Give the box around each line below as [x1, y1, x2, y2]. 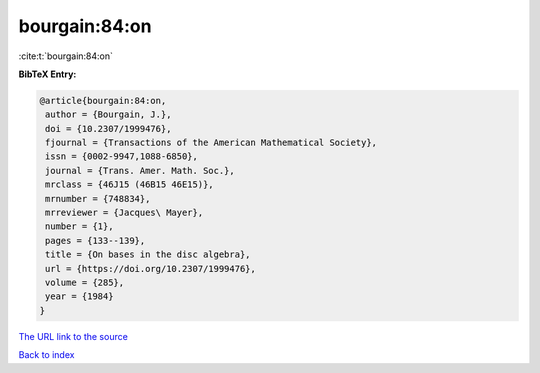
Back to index [18, 349, 75, 361]
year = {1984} [45, 291, 114, 302]
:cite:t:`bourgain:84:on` [18, 50, 114, 62]
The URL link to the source [18, 330, 129, 342]
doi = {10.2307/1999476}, [45, 123, 172, 134]
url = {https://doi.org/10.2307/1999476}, [45, 263, 257, 274]
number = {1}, [45, 221, 114, 232]
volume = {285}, [45, 277, 125, 288]
